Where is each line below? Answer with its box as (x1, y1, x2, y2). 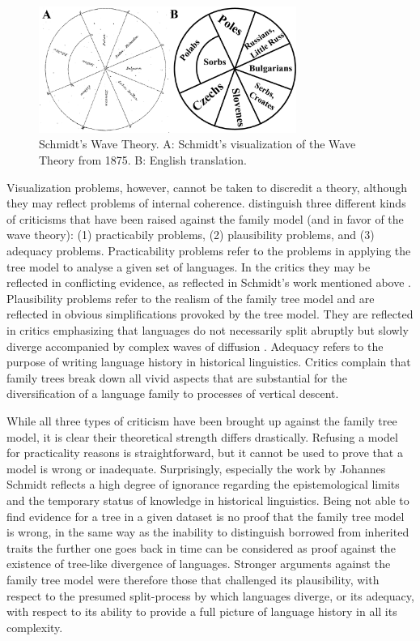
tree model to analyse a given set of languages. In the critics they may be (6, 258, 371, 275)
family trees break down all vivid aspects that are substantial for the (6, 369, 347, 386)
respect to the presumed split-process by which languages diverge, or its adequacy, (6, 587, 414, 604)
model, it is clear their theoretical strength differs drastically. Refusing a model (6, 428, 398, 445)
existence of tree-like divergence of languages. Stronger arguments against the (6, 555, 391, 572)
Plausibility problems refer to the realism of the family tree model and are (6, 289, 375, 306)
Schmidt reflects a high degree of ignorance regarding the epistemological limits (6, 476, 400, 493)
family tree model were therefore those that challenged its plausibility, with (6, 570, 380, 588)
